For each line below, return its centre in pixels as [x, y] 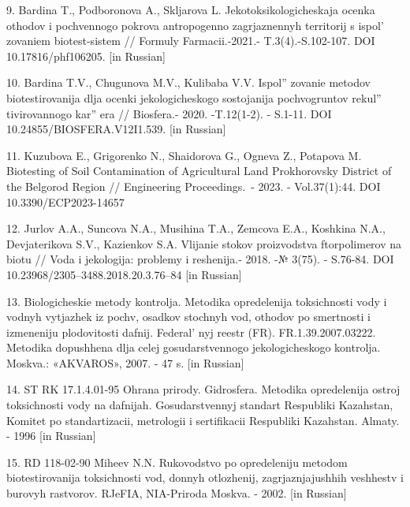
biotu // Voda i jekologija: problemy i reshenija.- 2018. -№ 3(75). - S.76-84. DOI [200, 259]
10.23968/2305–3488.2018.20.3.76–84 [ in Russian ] [124, 274]
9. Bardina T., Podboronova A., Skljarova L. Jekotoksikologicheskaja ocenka [191, 9]
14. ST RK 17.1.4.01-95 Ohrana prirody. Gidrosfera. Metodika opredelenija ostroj [203, 389]
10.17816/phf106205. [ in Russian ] [86, 56]
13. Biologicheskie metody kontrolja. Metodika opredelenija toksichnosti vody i [197, 301]
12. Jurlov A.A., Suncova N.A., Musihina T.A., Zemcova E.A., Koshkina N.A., [196, 228]
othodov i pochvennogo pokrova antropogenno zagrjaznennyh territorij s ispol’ [195, 25]
